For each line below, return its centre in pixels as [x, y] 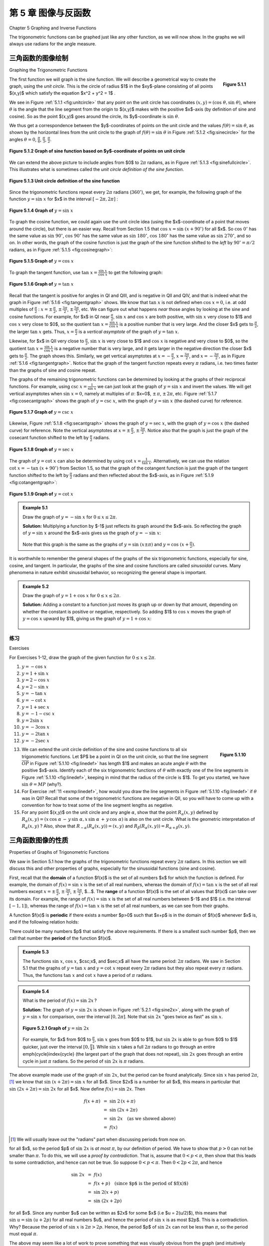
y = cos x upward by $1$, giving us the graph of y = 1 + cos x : [87, 619]
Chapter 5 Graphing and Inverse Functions [53, 28]
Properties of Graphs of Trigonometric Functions [59, 852]
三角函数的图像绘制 [39, 58]
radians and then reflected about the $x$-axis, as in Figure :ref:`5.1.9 [143, 475]
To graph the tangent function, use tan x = [53, 272]
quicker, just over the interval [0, [56, 1047]
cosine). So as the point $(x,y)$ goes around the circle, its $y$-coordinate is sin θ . [94, 116]
